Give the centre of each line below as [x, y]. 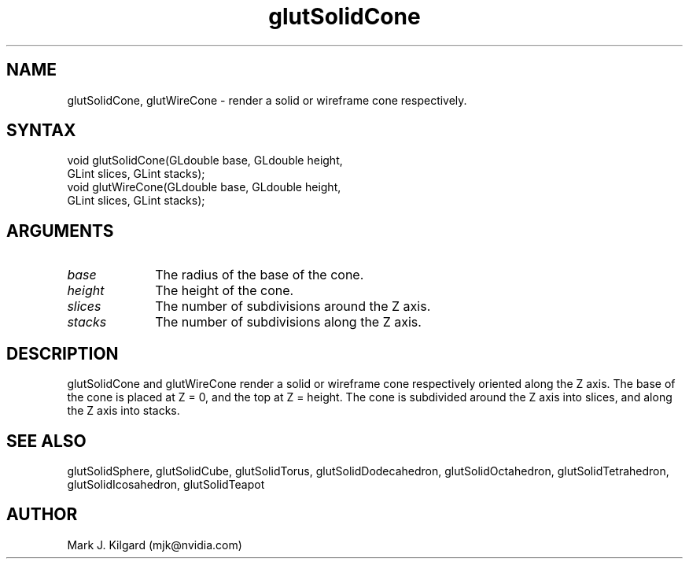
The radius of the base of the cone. [260, 275]
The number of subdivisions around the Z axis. [293, 307]
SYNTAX [41, 131]
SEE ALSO [46, 441]
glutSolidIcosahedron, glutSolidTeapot [166, 484]
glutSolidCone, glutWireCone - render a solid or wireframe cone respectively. [267, 100]
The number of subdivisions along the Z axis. [288, 322]
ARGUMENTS [60, 231]
